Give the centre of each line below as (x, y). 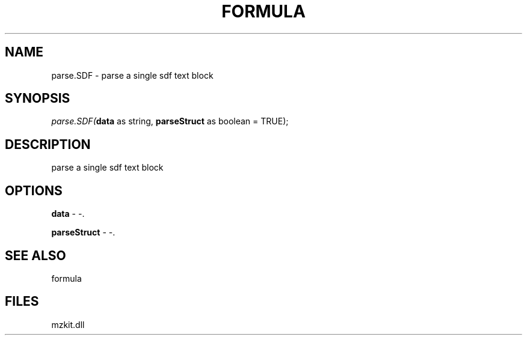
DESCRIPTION (48, 144)
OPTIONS (34, 190)
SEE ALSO (35, 255)
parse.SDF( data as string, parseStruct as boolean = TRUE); (170, 121)
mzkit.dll (68, 324)
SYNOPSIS (38, 99)
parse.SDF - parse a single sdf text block (132, 75)
